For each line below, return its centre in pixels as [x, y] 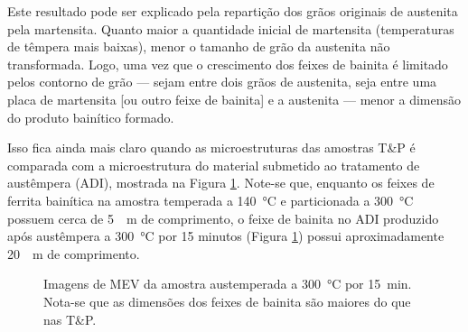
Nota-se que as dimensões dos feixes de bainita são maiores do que [227, 301]
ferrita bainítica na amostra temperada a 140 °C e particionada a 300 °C [211, 200]
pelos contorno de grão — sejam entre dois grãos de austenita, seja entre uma [222, 82]
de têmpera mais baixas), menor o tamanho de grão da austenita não [199, 46]
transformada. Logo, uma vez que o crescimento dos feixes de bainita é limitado [228, 64]
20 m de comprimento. [74, 253]
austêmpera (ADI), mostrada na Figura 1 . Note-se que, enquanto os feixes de [221, 183]
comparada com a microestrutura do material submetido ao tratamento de [214, 165]
